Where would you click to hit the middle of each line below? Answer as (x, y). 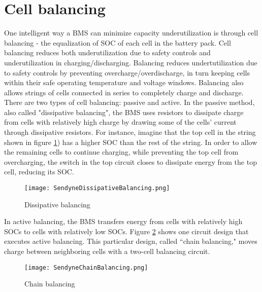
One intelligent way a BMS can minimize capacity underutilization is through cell (131, 33)
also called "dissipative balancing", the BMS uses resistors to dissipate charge (124, 112)
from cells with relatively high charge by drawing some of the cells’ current (120, 122)
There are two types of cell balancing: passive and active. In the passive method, (129, 102)
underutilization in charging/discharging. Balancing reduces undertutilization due (131, 62)
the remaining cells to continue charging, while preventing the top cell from (121, 152)
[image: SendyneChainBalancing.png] (86, 267)
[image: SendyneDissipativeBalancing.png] (97, 188)
